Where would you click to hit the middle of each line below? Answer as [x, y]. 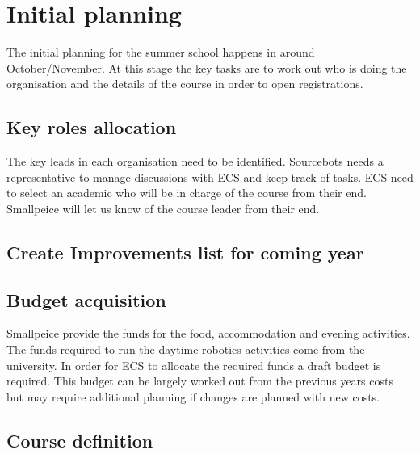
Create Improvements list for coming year [185, 252]
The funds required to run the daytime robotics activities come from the [186, 349]
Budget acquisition [86, 299]
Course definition [80, 440]
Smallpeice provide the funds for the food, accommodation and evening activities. [208, 333]
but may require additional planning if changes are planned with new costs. [193, 396]
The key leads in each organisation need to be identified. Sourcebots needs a [195, 161]
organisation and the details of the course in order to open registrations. [185, 84]
